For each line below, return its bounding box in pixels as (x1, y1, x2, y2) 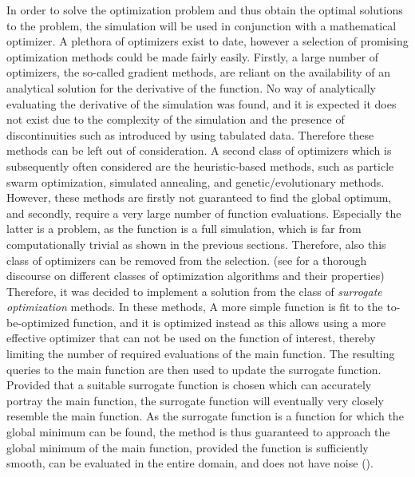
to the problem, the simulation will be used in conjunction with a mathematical (6, 17, 397, 34)
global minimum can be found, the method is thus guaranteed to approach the (6, 424, 390, 440)
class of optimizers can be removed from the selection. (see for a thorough (6, 251, 367, 268)
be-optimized (6, 313, 69, 330)
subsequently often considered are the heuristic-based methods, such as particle (6, 157, 394, 174)
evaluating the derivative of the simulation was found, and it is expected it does (6, 95, 397, 112)
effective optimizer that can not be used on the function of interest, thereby (6, 329, 376, 346)
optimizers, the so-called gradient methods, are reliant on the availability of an (6, 64, 391, 81)
